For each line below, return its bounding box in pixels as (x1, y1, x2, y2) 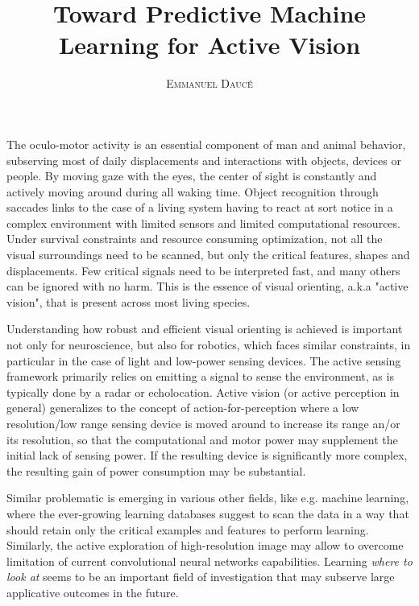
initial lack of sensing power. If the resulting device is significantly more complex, (6, 447, 408, 464)
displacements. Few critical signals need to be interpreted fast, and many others (6, 262, 400, 278)
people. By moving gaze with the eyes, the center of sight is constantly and (6, 167, 377, 184)
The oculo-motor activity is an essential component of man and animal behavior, (6, 135, 406, 152)
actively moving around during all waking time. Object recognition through (6, 183, 379, 200)
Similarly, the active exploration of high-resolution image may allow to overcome (6, 537, 404, 554)
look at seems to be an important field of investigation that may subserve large (6, 568, 395, 585)
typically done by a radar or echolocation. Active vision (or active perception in (6, 383, 400, 400)
